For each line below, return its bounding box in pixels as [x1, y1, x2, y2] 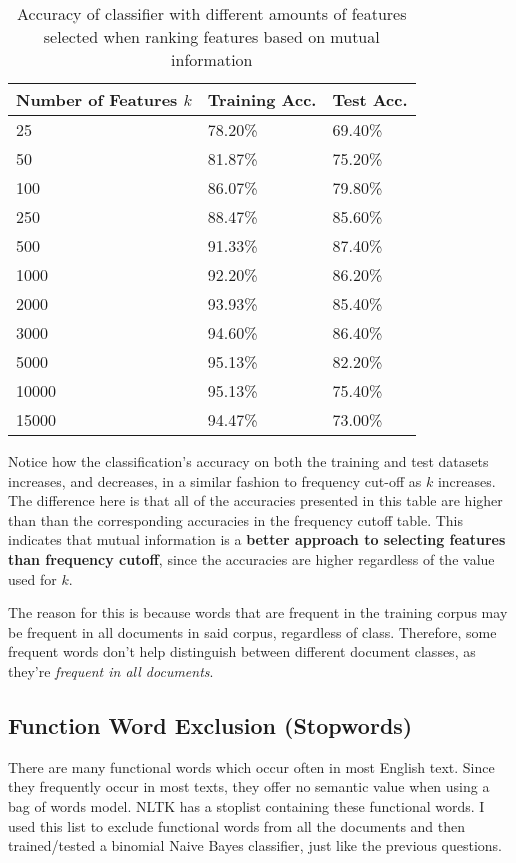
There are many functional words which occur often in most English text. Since [8, 756, 495, 777]
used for [8, 568, 57, 589]
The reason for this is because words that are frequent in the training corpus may [8, 602, 508, 623]
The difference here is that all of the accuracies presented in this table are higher [8, 490, 503, 511]
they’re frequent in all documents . [8, 660, 214, 681]
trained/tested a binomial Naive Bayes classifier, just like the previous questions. [8, 835, 503, 856]
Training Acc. [207, 88, 317, 111]
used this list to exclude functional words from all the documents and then [8, 815, 466, 836]
